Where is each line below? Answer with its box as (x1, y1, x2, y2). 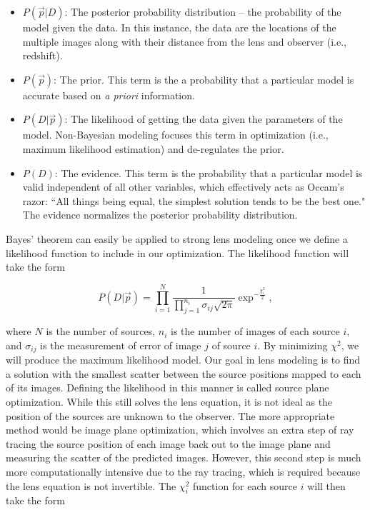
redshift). (22, 48, 63, 63)
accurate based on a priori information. (22, 87, 195, 102)
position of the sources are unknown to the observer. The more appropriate (6, 408, 335, 423)
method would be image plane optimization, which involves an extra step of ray (6, 422, 354, 437)
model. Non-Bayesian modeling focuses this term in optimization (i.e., (22, 127, 329, 142)
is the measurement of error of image (40, 337, 201, 352)
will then (307, 478, 346, 493)
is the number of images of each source (171, 324, 340, 339)
